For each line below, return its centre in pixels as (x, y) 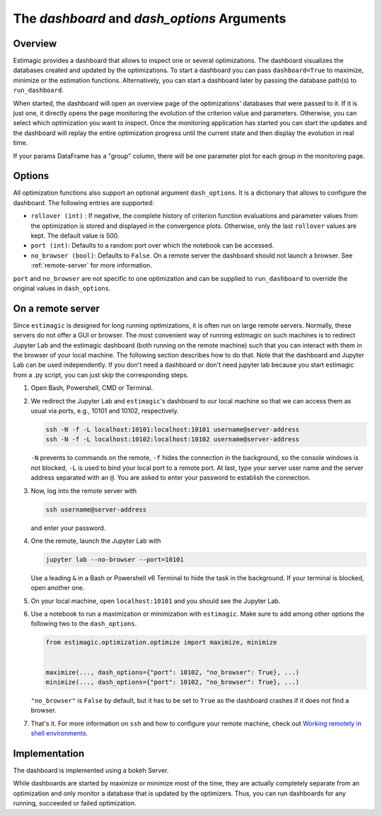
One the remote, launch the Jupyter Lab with (96, 541)
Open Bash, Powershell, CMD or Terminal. (92, 388)
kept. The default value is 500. (75, 236)
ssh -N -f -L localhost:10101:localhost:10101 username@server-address (173, 430)
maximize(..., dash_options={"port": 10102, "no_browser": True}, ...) (173, 672)
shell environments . (59, 733)
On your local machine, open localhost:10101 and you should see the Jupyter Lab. (156, 601)
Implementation (49, 753)
